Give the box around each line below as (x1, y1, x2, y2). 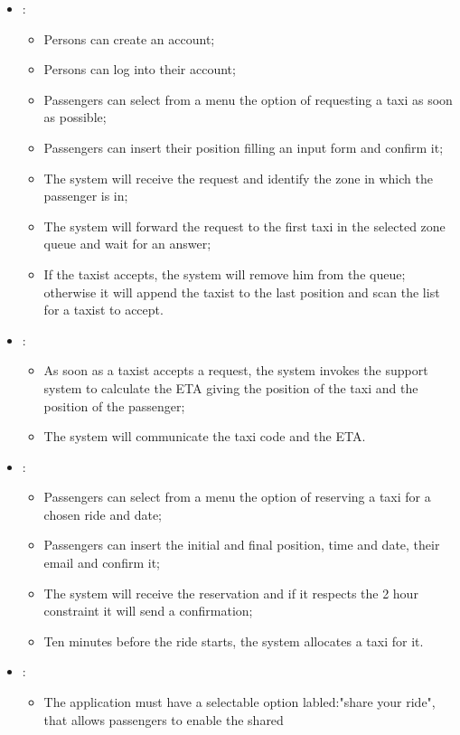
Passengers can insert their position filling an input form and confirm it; (43, 137, 444, 156)
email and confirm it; (43, 553, 160, 572)
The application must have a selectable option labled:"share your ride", (43, 693, 436, 711)
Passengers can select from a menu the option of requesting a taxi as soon (43, 90, 453, 108)
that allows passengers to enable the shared (43, 710, 284, 729)
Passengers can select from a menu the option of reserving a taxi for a (43, 487, 431, 506)
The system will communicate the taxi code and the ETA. (43, 427, 366, 446)
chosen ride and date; (43, 504, 162, 523)
